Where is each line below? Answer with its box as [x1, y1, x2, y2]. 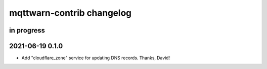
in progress [9, 26, 45, 34]
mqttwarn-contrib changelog [9, 7, 132, 18]
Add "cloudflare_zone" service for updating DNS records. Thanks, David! [21, 55, 170, 61]
